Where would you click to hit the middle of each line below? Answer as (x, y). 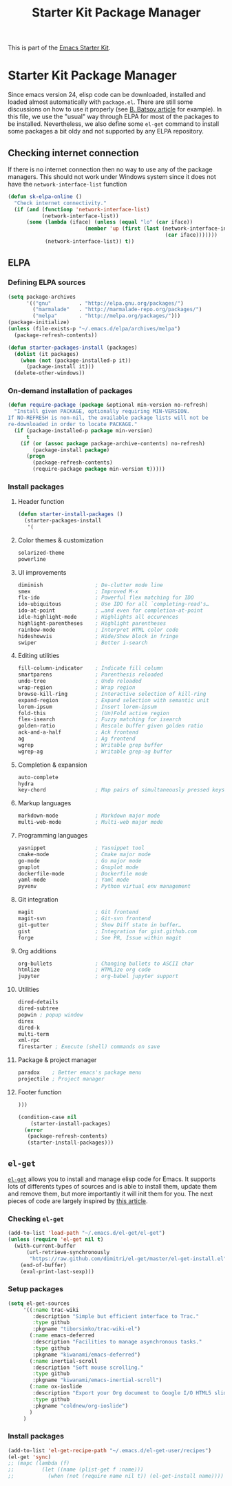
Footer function (40, 1092)
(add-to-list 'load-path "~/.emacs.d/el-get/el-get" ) (87, 1233)
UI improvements (42, 572)
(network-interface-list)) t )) (89, 242)
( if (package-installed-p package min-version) (84, 431)
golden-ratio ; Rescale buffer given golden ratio (110, 726)
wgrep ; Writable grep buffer (91, 745)
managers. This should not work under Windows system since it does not (112, 176)
